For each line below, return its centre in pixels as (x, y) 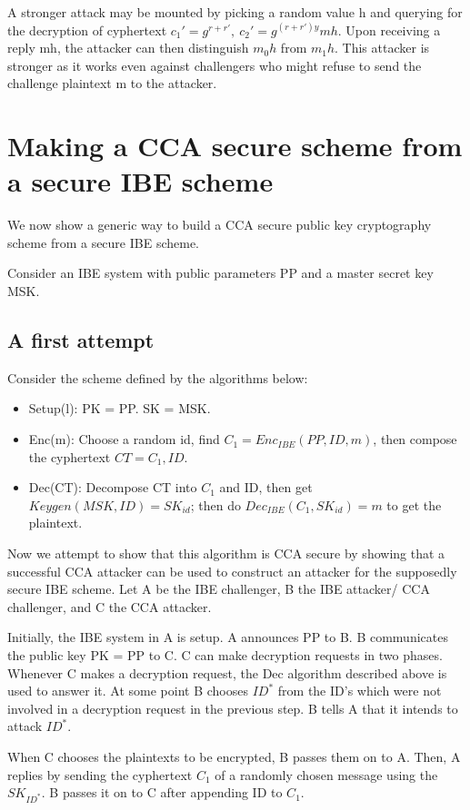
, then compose (415, 439)
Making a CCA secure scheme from (235, 146)
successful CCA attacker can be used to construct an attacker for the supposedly (232, 571)
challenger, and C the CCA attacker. (110, 606)
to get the (414, 504)
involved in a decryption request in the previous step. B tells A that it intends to (233, 708)
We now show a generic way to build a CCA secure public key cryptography (220, 225)
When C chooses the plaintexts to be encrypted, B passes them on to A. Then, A (234, 756)
